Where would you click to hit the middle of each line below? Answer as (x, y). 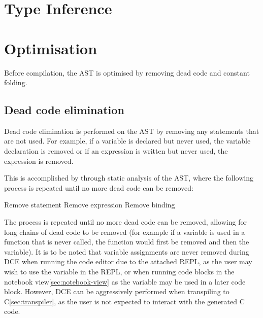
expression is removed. (39, 161)
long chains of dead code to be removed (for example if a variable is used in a (125, 232)
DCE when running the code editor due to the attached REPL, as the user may (128, 261)
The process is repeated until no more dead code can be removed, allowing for (125, 222)
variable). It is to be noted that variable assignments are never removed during (127, 251)
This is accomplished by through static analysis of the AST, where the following (129, 178)
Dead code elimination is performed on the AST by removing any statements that (132, 131)
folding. (16, 82)
